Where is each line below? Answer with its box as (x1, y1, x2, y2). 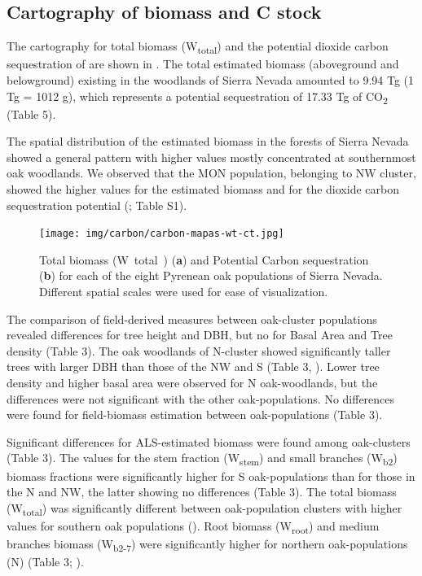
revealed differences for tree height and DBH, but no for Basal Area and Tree (7, 326, 393, 343)
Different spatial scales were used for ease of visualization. (39, 283, 328, 300)
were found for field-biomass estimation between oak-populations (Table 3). (7, 406, 383, 423)
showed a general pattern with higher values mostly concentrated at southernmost (7, 148, 416, 165)
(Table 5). (7, 105, 56, 122)
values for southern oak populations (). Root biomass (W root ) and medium (7, 517, 380, 536)
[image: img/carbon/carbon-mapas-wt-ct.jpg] (39, 228, 284, 240)
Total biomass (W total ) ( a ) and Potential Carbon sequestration (39, 251, 369, 268)
